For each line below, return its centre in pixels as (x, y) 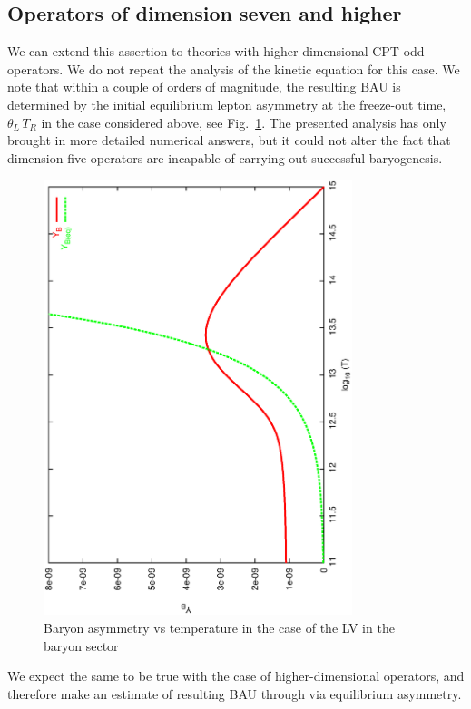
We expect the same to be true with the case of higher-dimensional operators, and (236, 676)
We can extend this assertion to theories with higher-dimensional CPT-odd (216, 51)
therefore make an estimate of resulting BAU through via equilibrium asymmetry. (235, 693)
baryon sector (81, 645)
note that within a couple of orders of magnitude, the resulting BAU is (204, 87)
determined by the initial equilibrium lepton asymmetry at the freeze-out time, (227, 104)
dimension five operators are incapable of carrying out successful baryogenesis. (225, 157)
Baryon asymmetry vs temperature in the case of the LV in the (219, 627)
